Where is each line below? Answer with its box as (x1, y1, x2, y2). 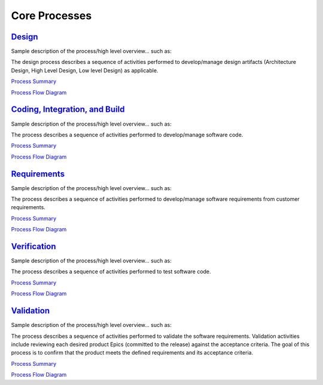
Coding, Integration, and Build (11, 105, 125, 115)
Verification (11, 241, 56, 251)
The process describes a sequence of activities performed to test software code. (11, 268, 212, 275)
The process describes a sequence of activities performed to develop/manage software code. (11, 131, 243, 138)
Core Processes (11, 9, 92, 22)
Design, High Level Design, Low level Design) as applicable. (11, 66, 159, 74)
